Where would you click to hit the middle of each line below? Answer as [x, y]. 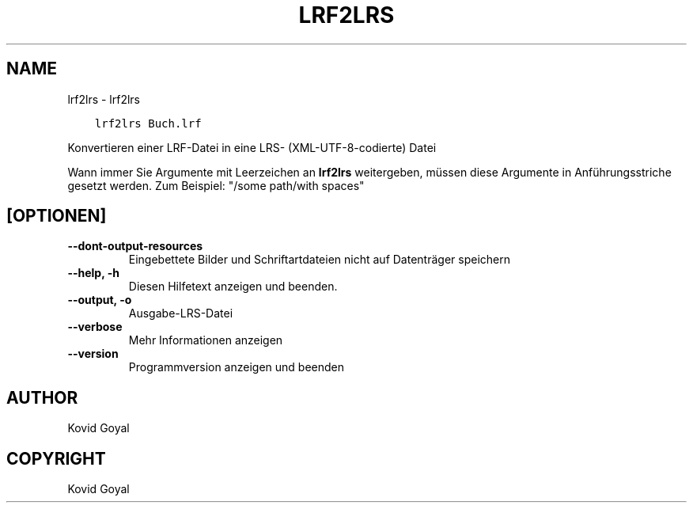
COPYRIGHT [56, 458]
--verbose [95, 327]
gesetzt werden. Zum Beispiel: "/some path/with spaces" [216, 185]
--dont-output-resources [135, 246]
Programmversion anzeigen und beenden [237, 367]
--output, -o [100, 300]
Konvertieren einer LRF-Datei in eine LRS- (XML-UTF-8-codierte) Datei [252, 147]
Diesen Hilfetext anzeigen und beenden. [233, 287]
